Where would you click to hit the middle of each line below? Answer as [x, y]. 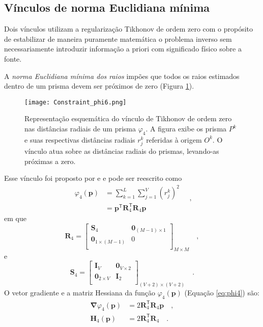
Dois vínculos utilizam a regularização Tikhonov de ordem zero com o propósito [129, 29]
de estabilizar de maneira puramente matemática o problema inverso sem [118, 38]
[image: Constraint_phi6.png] [76, 102]
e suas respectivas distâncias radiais [80, 139]
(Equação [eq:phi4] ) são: [222, 293]
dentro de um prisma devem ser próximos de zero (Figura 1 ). [99, 86]
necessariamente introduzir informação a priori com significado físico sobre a [123, 49]
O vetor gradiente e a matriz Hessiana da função [80, 293]
